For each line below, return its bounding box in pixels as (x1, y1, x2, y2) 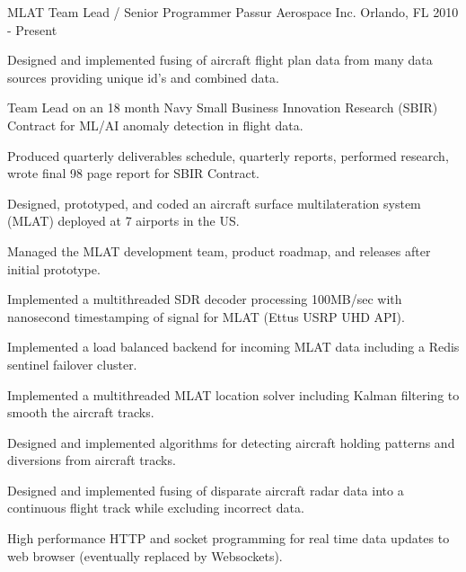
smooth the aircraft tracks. (7, 403, 154, 422)
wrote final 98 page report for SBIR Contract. (7, 164, 259, 183)
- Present (7, 20, 57, 39)
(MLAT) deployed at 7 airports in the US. (7, 211, 240, 230)
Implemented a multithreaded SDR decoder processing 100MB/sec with (7, 290, 402, 308)
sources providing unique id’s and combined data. (7, 67, 279, 86)
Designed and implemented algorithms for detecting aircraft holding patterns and (7, 433, 455, 451)
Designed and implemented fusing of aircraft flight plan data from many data (7, 50, 433, 69)
